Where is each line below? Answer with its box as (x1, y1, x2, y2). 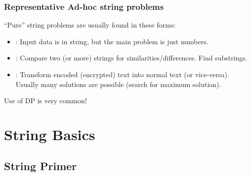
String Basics (4, 124, 95, 144)
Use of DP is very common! (4, 95, 87, 106)
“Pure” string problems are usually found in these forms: (4, 20, 176, 30)
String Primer (4, 158, 77, 173)
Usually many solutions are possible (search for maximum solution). (15, 79, 221, 89)
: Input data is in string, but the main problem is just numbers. (15, 36, 209, 46)
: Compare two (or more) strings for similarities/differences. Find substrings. (15, 53, 248, 63)
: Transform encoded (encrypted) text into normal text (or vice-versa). (15, 69, 229, 79)
